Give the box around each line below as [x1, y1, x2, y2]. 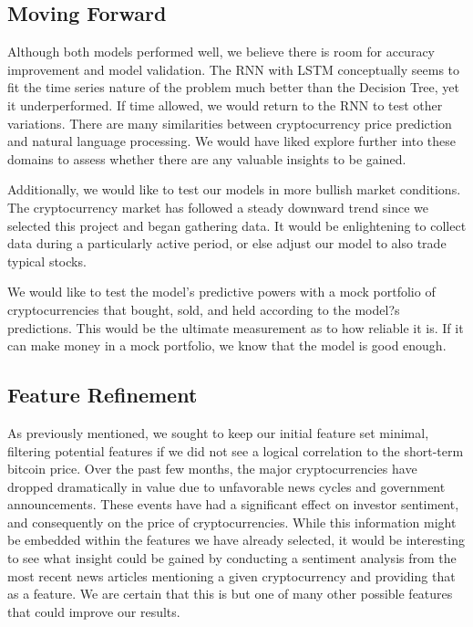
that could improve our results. [7, 601, 180, 621]
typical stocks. [7, 251, 87, 270]
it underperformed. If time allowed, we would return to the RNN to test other [7, 95, 443, 114]
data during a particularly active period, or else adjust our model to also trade [7, 234, 447, 253]
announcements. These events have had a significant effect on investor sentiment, [7, 495, 459, 514]
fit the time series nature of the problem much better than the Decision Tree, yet [7, 78, 460, 97]
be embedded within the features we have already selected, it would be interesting [7, 530, 465, 549]
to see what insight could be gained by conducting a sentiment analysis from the [7, 549, 457, 568]
